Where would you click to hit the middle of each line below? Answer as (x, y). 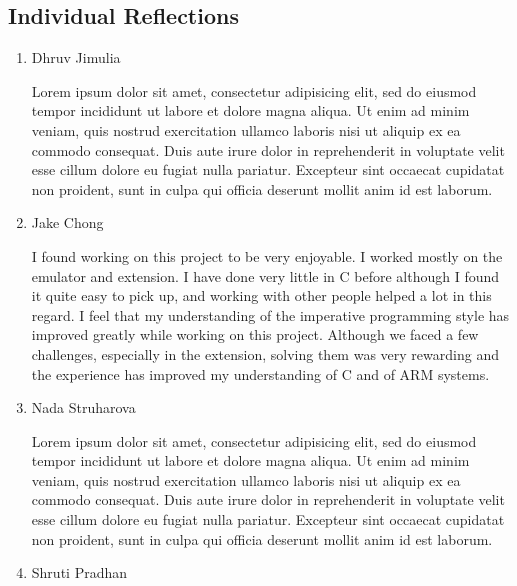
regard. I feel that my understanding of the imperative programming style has (270, 314)
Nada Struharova (83, 407)
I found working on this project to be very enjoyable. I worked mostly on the (267, 255)
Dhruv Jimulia (76, 57)
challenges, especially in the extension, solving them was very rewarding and (265, 353)
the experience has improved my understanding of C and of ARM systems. (260, 373)
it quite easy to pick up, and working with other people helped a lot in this (261, 295)
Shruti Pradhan (79, 572)
